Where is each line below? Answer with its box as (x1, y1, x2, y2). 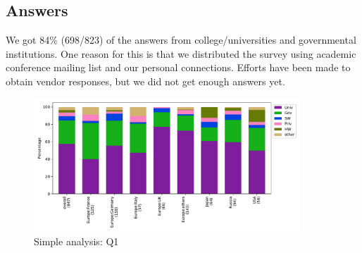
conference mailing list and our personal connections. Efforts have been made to (6, 60, 351, 75)
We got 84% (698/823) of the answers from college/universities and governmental (6, 32, 356, 47)
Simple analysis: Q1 (34, 234, 119, 249)
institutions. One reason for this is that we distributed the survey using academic (6, 46, 356, 61)
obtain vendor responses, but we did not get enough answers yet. (6, 73, 285, 88)
